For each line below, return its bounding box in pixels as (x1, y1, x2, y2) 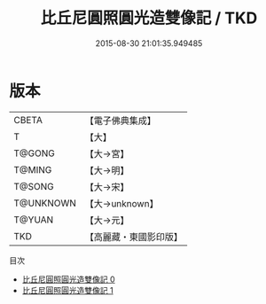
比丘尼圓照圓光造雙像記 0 (21, 274, 115, 285)
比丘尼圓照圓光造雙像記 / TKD (40, 8, 258, 28)
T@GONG (13, 147, 55, 160)
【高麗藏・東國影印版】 (84, 230, 184, 243)
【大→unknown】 (84, 197, 159, 209)
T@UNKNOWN (13, 197, 77, 209)
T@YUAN (13, 214, 54, 226)
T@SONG (13, 180, 55, 192)
